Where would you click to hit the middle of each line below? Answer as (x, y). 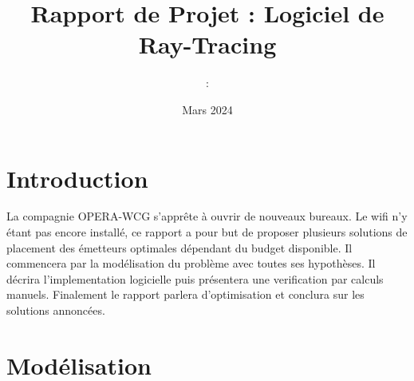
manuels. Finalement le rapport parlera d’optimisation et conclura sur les (185, 294)
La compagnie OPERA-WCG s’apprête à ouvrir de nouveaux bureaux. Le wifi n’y (207, 216)
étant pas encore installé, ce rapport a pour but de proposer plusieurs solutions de (207, 232)
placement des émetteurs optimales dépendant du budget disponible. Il (179, 247)
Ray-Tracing (207, 44)
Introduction (77, 178)
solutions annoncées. (56, 310)
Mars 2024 (207, 109)
